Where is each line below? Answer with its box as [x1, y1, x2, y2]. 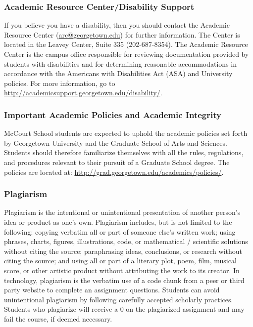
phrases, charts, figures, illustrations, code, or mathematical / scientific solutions [4, 236, 248, 246]
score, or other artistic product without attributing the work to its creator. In [4, 265, 240, 275]
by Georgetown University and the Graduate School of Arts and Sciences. [4, 137, 227, 148]
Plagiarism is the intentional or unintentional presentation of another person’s [4, 207, 241, 217]
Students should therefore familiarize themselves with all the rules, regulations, [4, 147, 244, 158]
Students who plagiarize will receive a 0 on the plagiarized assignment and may [4, 304, 245, 314]
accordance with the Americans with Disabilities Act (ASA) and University [4, 68, 233, 79]
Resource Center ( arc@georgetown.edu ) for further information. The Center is [4, 29, 240, 40]
